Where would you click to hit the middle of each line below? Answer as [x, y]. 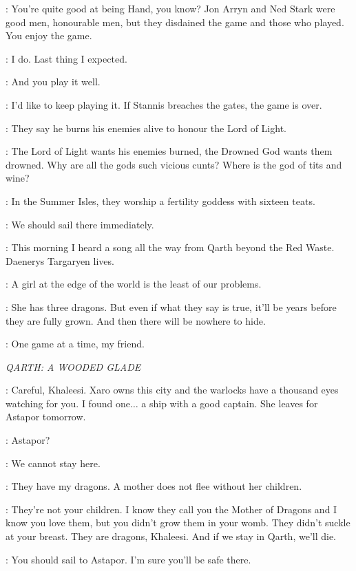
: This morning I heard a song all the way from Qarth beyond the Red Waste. [170, 247]
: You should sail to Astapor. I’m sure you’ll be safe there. [128, 559]
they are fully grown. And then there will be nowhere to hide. [136, 320]
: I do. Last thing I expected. [66, 58]
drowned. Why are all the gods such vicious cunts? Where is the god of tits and [174, 164]
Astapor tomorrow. [46, 417]
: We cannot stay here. [53, 463]
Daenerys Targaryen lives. [60, 260]
